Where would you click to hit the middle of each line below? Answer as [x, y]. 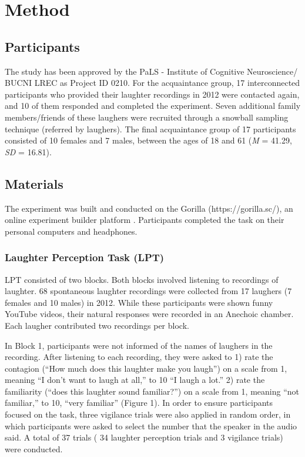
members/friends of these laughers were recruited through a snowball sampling [147, 117]
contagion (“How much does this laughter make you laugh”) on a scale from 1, [146, 368]
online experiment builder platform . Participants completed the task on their [145, 220]
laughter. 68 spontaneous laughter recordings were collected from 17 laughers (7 [148, 291]
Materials [34, 183]
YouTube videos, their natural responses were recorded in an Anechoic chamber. [149, 314]
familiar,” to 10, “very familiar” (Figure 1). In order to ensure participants [139, 403]
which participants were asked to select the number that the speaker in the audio [151, 426]
